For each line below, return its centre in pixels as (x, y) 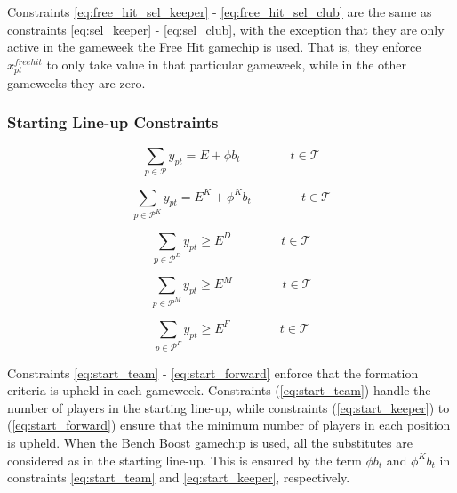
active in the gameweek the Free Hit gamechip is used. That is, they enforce (214, 47)
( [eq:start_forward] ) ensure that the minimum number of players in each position (229, 425)
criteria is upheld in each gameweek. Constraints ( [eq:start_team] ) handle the (219, 390)
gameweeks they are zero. (76, 82)
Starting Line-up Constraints (113, 122)
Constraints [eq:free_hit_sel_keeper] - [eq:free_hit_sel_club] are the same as (220, 12)
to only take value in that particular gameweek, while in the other (226, 64)
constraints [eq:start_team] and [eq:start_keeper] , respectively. (179, 477)
